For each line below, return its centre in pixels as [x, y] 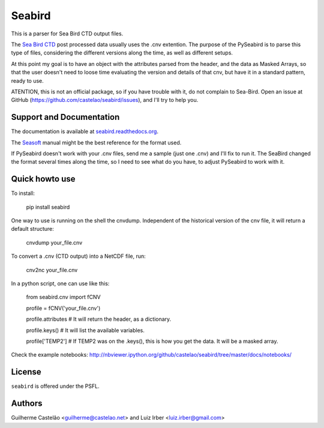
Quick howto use [43, 179]
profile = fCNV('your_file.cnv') [63, 308]
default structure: [32, 229]
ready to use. [28, 80]
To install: [23, 193]
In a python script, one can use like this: [60, 284]
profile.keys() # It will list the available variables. [85, 330]
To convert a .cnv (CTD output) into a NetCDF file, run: [79, 256]
